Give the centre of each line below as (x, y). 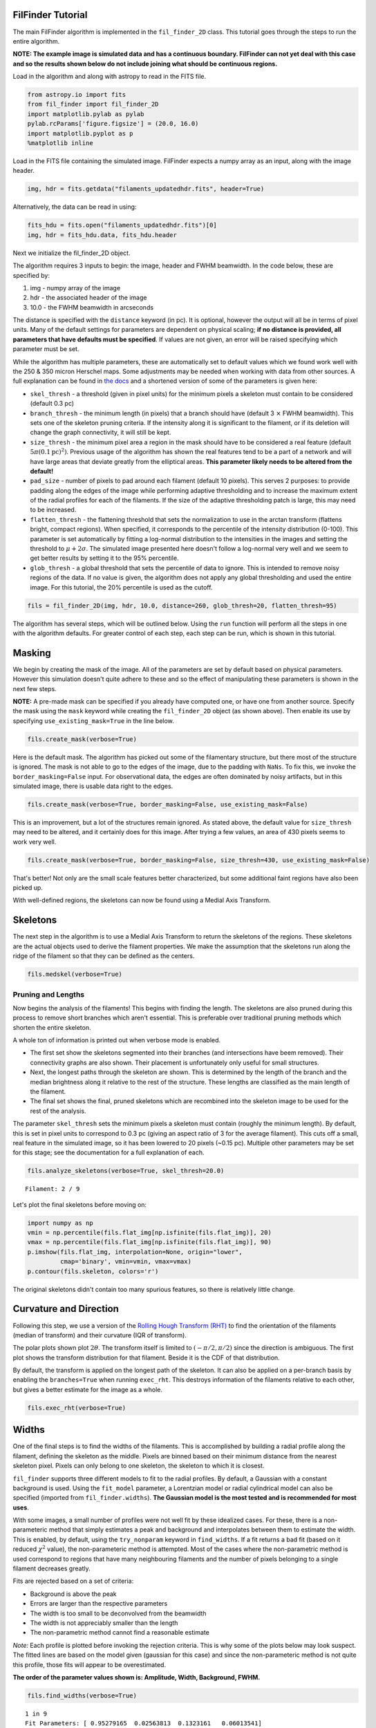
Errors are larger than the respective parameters (99, 1604)
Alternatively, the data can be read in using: (75, 207)
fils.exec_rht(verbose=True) (77, 1408)
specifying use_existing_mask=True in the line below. (93, 721)
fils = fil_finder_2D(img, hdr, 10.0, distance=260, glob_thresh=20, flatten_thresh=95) (182, 605)
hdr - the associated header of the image (88, 298)
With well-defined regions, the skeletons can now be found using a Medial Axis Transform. (142, 900)
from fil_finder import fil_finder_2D (93, 104)
